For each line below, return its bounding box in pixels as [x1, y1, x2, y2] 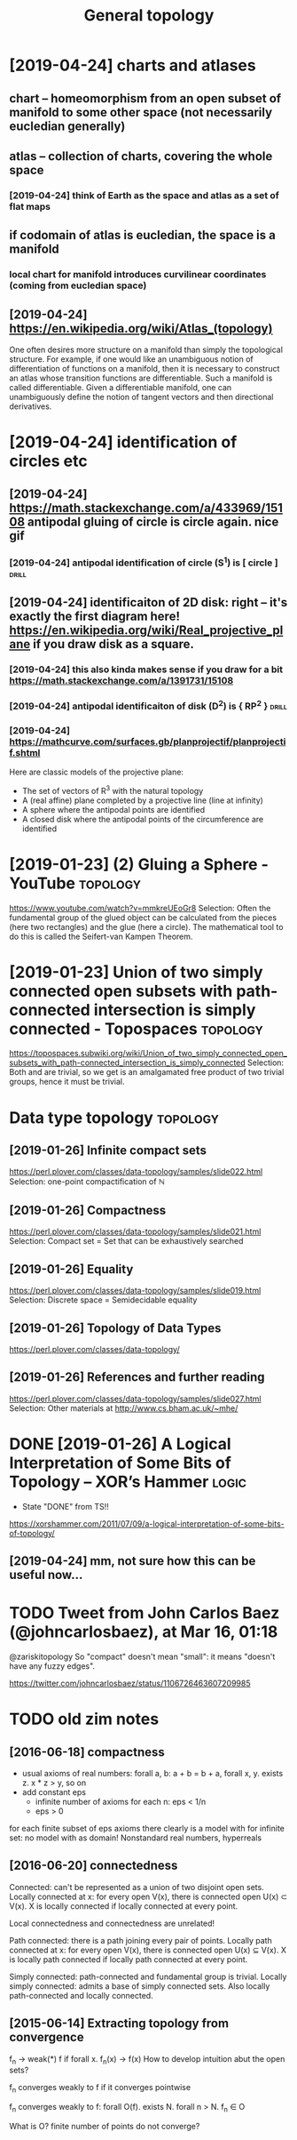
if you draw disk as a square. [32, 637, 195, 652]
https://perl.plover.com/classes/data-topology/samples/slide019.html [9, 1286, 262, 1296]
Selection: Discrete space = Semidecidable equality [9, 1294, 198, 1305]
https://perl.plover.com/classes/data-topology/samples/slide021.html [9, 1226, 262, 1237]
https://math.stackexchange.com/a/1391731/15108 [9, 675, 234, 687]
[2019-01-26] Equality [9, 1262, 134, 1277]
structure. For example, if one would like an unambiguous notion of [9, 354, 254, 365]
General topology [83, 5, 215, 26]
